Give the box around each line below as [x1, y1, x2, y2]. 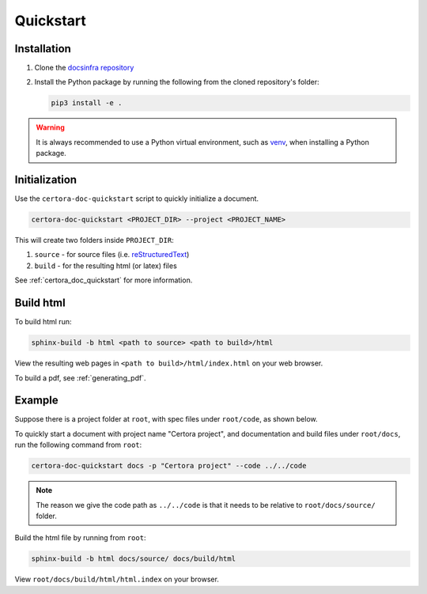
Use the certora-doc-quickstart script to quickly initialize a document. [14, 194, 259, 203]
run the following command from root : [14, 440, 142, 450]
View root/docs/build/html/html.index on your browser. [14, 574, 219, 585]
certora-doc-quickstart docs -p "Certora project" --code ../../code [31, 461, 307, 471]
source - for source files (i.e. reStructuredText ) [34, 250, 190, 259]
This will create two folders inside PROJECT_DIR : [14, 236, 174, 245]
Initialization [14, 173, 77, 187]
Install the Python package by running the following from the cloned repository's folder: [34, 78, 319, 87]
